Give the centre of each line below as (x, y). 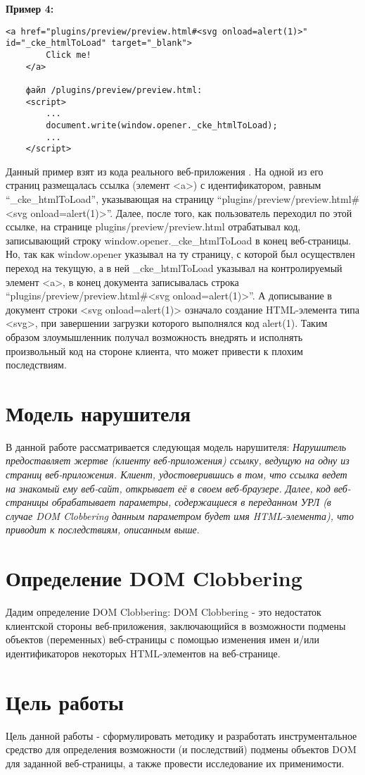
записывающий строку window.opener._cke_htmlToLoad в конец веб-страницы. (179, 240)
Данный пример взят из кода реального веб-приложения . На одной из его (165, 171)
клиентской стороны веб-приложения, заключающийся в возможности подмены (176, 625)
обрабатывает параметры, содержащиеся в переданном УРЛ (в (191, 502)
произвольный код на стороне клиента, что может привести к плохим (154, 351)
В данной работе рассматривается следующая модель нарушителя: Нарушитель (176, 446)
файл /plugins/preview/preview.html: (114, 90)
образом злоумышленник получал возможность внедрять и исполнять (154, 336)
